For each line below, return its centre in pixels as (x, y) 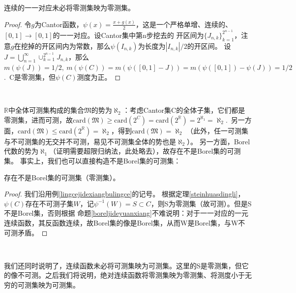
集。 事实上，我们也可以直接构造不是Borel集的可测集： (92, 161)
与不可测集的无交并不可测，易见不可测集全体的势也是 (90, 141)
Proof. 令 (18, 24)
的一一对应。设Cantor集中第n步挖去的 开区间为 (128, 35)
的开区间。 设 (209, 46)
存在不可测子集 (49, 203)
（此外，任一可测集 (217, 130)
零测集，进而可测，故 (38, 119)
